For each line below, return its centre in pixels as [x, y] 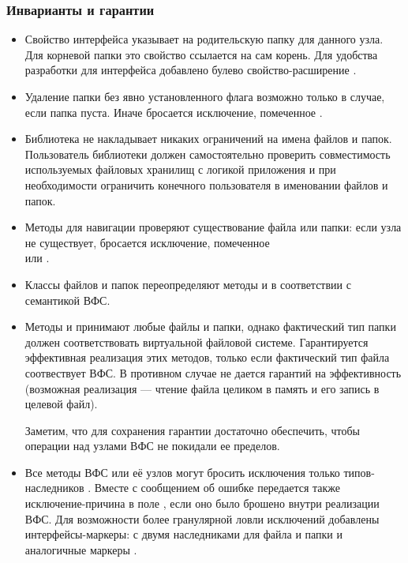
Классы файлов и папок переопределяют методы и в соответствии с [188, 284]
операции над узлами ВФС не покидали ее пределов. [152, 446]
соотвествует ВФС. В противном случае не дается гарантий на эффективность [213, 372]
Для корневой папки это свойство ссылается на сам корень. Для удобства [201, 54]
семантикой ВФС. [67, 300]
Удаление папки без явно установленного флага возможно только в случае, [205, 96]
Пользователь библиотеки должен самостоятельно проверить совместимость [208, 154]
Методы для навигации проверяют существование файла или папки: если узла [213, 227]
